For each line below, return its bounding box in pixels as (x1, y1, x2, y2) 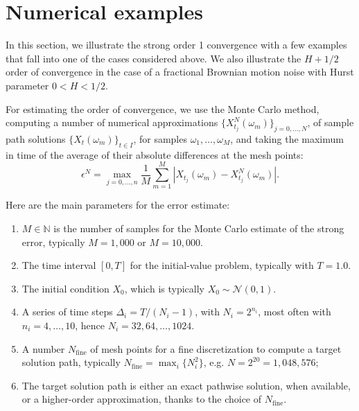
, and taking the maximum (230, 131, 344, 146)
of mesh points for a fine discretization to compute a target (90, 341, 342, 356)
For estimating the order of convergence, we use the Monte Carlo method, (6, 101, 319, 116)
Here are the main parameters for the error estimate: (6, 198, 230, 212)
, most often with (258, 304, 331, 319)
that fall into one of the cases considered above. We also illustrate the (6, 51, 301, 65)
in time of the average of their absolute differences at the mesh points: (6, 147, 304, 161)
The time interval (21, 258, 96, 272)
